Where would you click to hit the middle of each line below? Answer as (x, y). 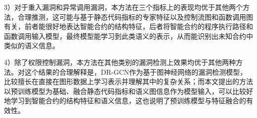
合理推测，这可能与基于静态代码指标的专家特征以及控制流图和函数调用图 (135, 16)
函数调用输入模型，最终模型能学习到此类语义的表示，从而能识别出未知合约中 (128, 36)
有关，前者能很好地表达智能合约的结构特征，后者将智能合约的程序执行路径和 (128, 26)
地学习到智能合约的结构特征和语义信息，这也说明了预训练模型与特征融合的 (125, 101)
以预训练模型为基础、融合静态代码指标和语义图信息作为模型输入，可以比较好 (128, 91)
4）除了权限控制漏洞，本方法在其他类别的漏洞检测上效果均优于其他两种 (120, 62)
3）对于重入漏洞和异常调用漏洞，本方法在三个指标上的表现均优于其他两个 (123, 7)
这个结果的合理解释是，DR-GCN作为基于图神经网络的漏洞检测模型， (136, 72)
